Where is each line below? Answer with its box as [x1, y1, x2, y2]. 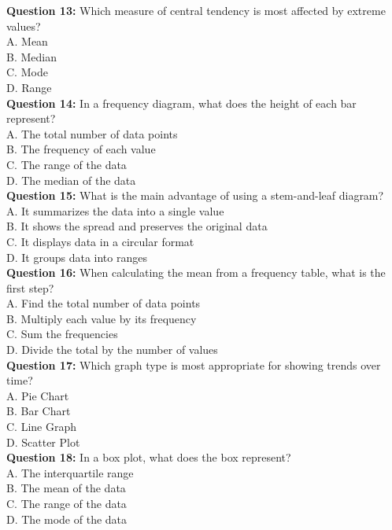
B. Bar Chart [6, 403, 71, 419]
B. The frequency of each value [6, 141, 156, 157]
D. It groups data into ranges [6, 248, 147, 265]
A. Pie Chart [6, 387, 69, 403]
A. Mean [6, 33, 48, 50]
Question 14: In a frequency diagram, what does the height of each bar [6, 94, 357, 111]
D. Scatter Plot [6, 433, 80, 450]
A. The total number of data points [6, 125, 178, 142]
